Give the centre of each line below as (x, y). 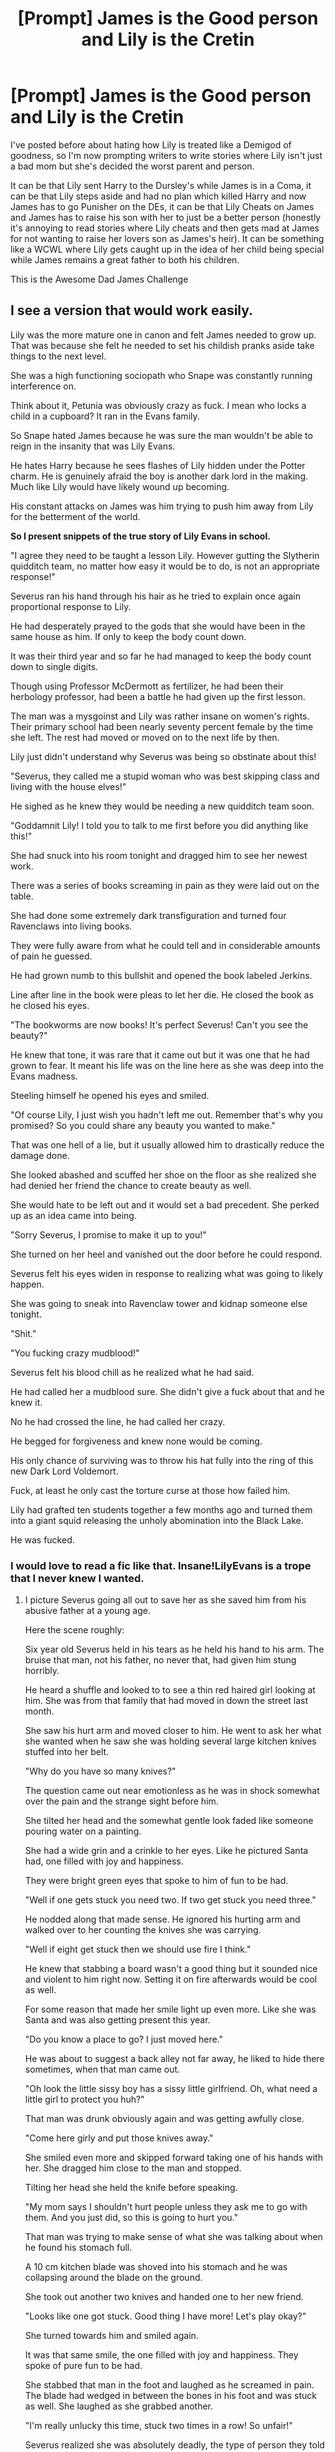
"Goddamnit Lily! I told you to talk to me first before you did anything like (159, 825)
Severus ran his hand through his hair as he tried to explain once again (155, 596)
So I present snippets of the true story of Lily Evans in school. (140, 536)
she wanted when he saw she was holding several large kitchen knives (170, 1741)
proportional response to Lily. (71, 606)
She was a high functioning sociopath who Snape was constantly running (161, 375)
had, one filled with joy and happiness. (104, 1861)
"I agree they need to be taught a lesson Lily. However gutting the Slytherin (165, 555)
